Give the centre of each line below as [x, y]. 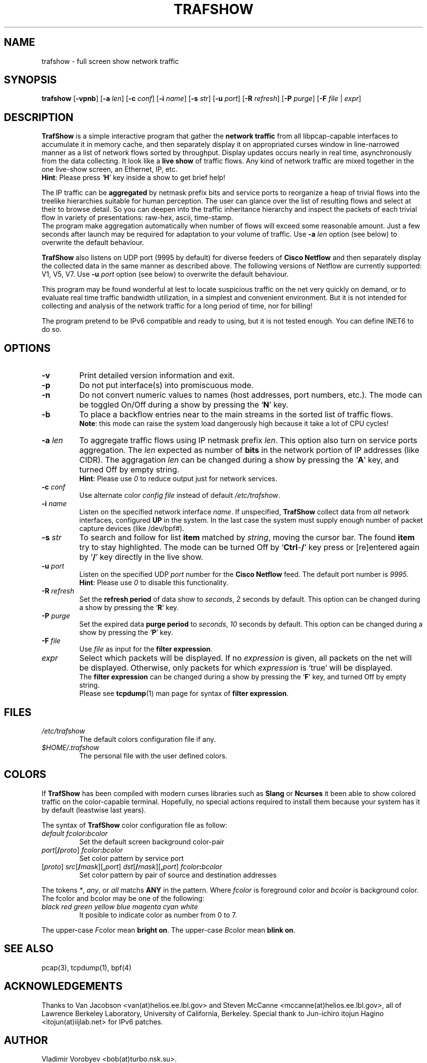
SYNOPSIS [30, 80]
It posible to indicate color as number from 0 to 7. [158, 915]
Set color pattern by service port [131, 858]
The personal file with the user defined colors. [153, 756]
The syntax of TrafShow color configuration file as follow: [134, 825]
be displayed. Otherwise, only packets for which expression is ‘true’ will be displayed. [236, 668]
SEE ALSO [29, 949]
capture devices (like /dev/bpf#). [132, 529]
